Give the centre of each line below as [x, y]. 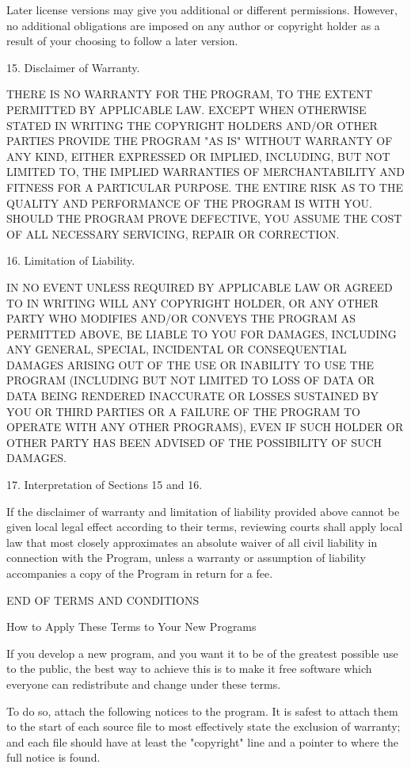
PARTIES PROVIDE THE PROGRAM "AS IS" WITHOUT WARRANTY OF [200, 141]
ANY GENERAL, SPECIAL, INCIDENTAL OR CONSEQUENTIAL [177, 349]
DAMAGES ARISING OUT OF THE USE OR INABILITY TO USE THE [190, 364]
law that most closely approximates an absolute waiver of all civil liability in [192, 542]
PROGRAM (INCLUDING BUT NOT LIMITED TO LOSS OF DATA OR [191, 380]
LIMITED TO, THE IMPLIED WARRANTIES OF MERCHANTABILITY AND [206, 172]
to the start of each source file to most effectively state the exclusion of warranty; [204, 726]
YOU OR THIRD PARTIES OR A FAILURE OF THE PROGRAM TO [183, 411]
